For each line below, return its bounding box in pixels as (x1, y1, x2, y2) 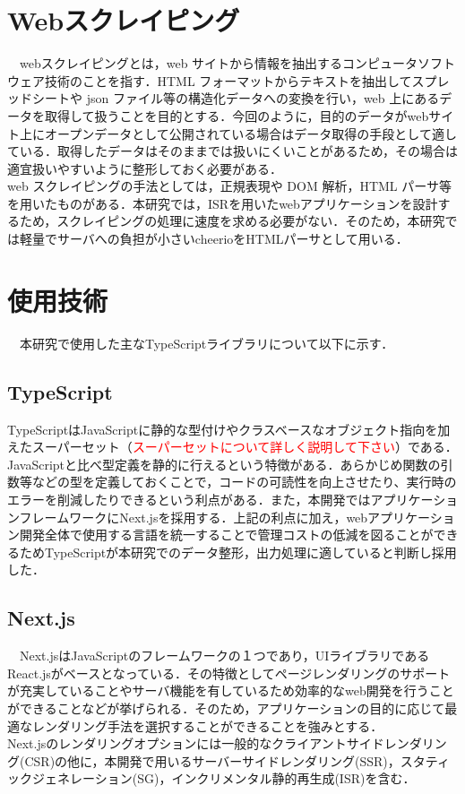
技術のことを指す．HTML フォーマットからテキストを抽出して (44, 71, 412, 90)
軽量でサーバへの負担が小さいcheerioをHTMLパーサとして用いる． (19, 229, 409, 248)
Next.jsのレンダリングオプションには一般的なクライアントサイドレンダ (7, 734, 422, 753)
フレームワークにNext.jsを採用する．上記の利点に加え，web (19, 507, 368, 526)
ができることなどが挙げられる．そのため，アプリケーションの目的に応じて (7, 698, 445, 717)
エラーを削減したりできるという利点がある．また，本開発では (7, 489, 371, 508)
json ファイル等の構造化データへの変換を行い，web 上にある (86, 89, 440, 108)
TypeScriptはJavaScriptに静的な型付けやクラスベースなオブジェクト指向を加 (7, 419, 451, 438)
